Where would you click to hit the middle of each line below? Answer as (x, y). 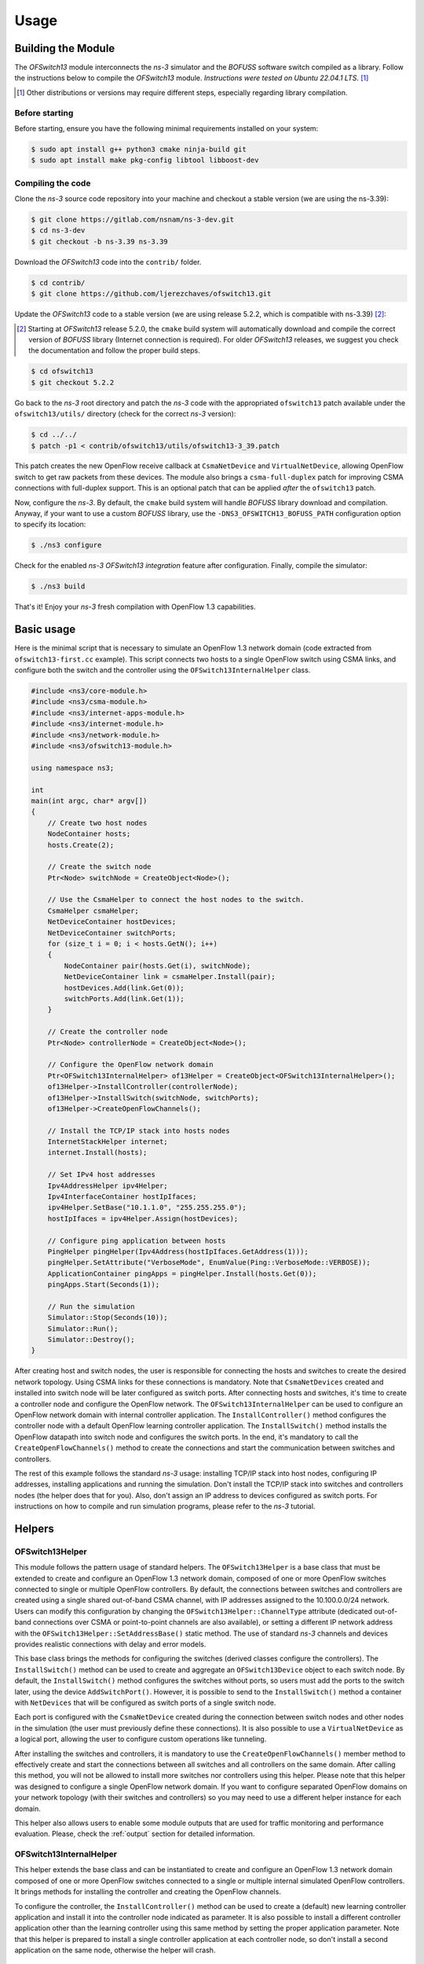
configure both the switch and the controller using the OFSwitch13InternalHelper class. (163, 670)
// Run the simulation (91, 1306)
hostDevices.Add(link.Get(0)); (124, 987)
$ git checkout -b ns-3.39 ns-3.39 (99, 241)
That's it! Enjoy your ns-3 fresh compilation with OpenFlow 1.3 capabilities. (135, 607)
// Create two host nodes (97, 823)
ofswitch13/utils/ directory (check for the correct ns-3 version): (125, 414)
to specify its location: (50, 524)
